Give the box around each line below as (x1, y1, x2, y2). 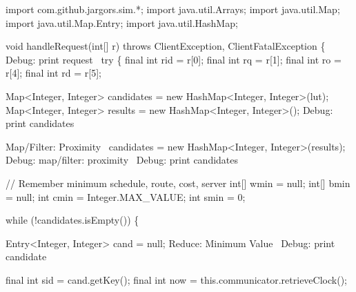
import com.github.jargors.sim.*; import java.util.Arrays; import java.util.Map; (6, 2, 340, 16)
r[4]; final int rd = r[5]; (6, 66, 101, 80)
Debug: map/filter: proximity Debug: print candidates (6, 153, 239, 167)
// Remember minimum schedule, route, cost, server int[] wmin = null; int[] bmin (6, 175, 350, 190)
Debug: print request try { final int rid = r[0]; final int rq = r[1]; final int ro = (6, 52, 342, 66)
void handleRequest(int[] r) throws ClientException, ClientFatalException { (6, 39, 326, 53)
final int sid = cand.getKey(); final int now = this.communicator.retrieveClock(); (6, 272, 347, 286)
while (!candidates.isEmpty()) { (6, 213, 139, 227)
